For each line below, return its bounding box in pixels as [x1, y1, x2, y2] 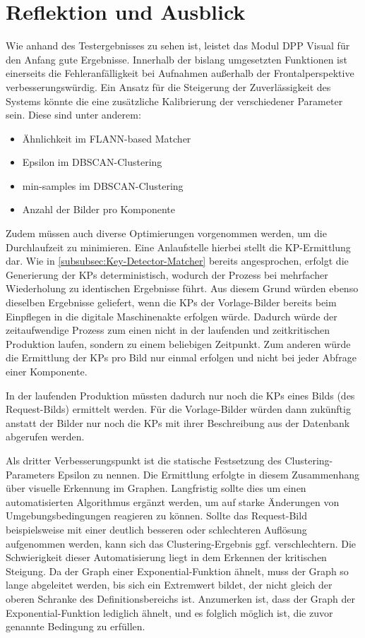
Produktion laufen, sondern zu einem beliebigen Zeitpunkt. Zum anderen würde [6, 336, 351, 351]
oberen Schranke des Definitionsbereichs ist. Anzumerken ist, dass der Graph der [6, 591, 355, 606]
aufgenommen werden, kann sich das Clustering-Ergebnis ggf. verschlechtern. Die [6, 536, 357, 550]
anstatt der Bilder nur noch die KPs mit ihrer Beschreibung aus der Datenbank [6, 415, 350, 430]
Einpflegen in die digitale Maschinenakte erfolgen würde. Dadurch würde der [6, 308, 337, 323]
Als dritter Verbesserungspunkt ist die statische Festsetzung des [6, 452, 282, 467]
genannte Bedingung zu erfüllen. [6, 619, 145, 634]
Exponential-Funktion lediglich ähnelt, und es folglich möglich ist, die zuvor [6, 605, 333, 620]
